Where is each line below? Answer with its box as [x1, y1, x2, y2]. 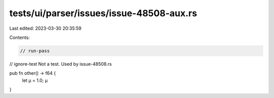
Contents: [9, 34, 30, 40]
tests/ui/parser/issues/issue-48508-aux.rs [9, 8, 197, 19]
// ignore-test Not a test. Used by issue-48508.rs [9, 61, 112, 67]
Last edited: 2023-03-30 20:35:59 [9, 25, 82, 31]
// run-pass [20, 48, 50, 54]
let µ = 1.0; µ [22, 77, 48, 83]
